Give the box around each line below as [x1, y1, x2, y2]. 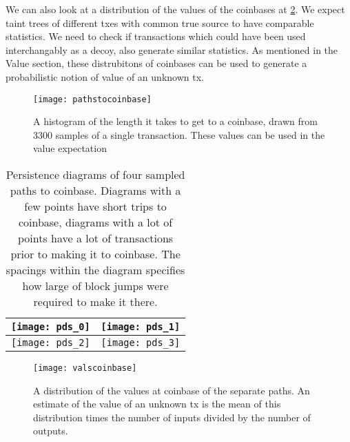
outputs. [33, 423, 68, 438]
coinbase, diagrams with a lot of [18, 214, 173, 230]
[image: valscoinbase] [33, 363, 137, 373]
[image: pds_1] [101, 321, 181, 332]
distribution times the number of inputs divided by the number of [33, 410, 311, 424]
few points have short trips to [24, 198, 167, 214]
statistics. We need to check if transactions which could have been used [6, 29, 306, 44]
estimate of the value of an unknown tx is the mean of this [33, 396, 281, 411]
